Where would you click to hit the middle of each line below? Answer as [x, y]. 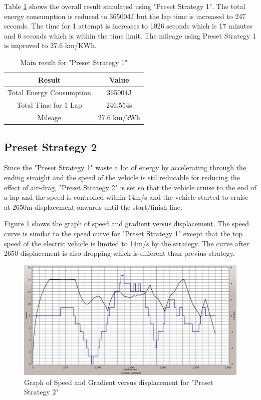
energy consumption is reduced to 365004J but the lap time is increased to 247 [125, 16]
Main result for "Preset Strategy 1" [74, 62]
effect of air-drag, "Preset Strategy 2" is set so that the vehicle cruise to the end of [130, 187]
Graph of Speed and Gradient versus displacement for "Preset [119, 382]
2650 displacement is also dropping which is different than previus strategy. [119, 253]
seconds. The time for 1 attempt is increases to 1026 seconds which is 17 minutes [128, 26]
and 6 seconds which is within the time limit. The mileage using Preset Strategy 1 [130, 35]
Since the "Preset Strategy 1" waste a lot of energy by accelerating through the [125, 167]
